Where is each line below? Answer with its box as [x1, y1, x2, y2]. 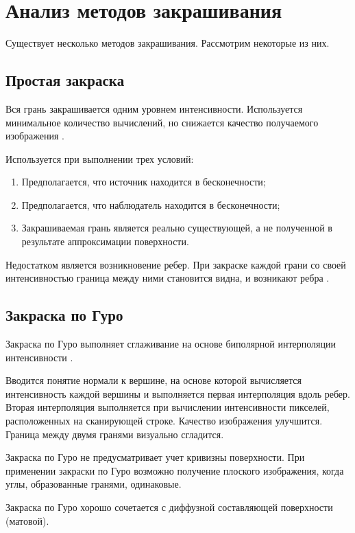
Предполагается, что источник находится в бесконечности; [21, 174, 266, 189]
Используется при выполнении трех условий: [5, 151, 194, 166]
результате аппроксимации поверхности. [21, 234, 189, 249]
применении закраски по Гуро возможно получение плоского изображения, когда [5, 463, 344, 477]
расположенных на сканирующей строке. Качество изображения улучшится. [5, 413, 323, 428]
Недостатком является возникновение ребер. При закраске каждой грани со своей [5, 257, 346, 271]
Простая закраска [5, 69, 125, 91]
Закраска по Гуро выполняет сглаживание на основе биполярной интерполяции [5, 337, 336, 351]
